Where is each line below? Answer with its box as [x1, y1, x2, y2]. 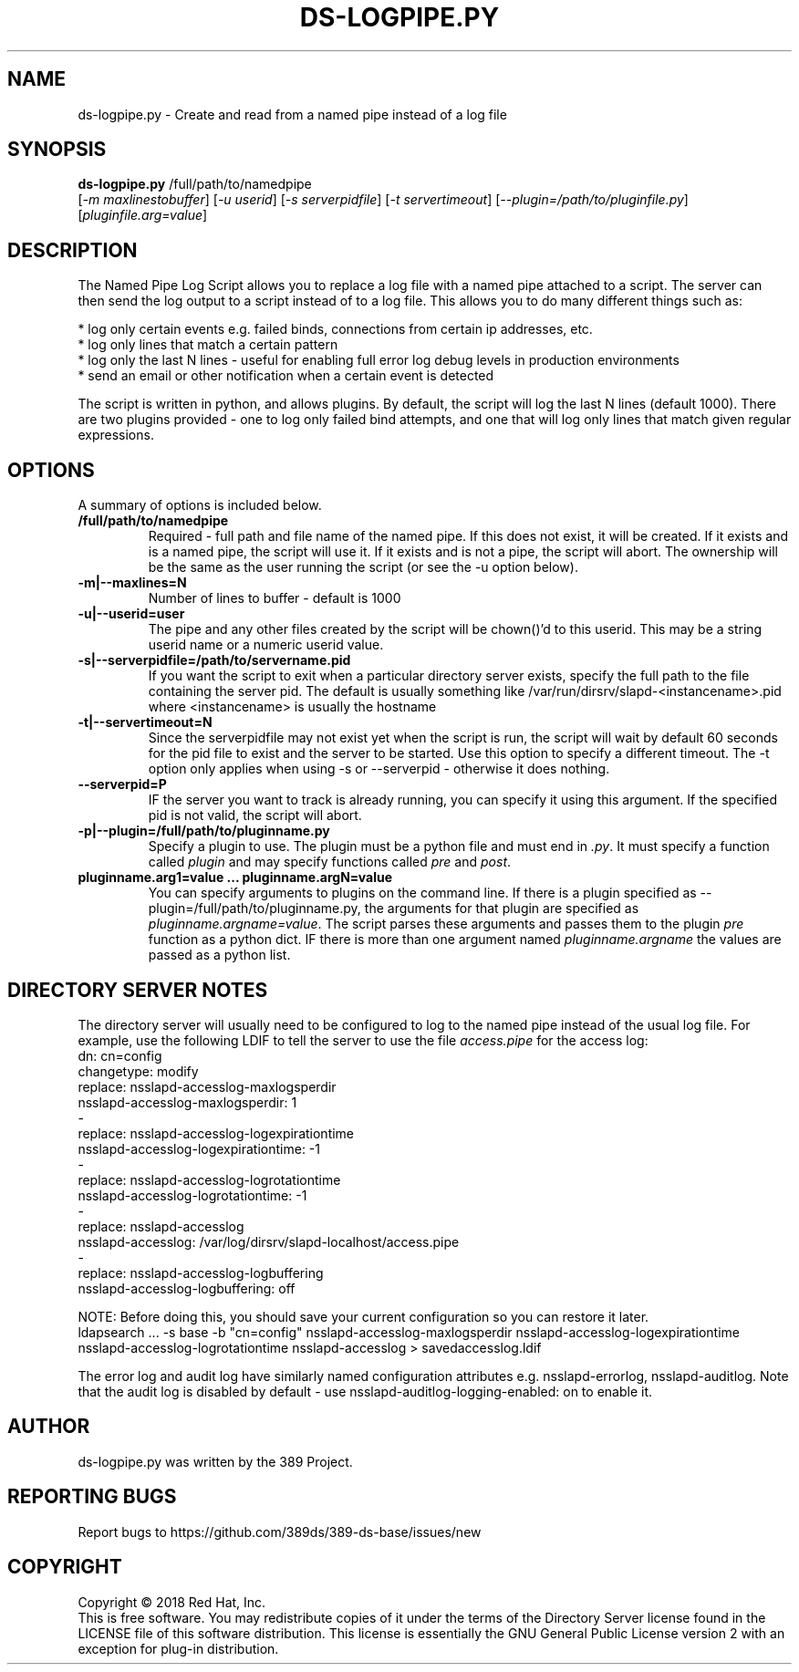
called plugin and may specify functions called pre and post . [148, 854, 512, 870]
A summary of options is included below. [78, 497, 322, 514]
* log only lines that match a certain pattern [78, 337, 338, 353]
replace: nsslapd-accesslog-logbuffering [78, 1264, 324, 1281]
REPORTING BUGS [7, 1485, 177, 1509]
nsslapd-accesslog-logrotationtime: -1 [78, 1187, 307, 1203]
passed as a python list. [148, 947, 291, 963]
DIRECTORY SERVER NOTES [7, 978, 268, 1002]
